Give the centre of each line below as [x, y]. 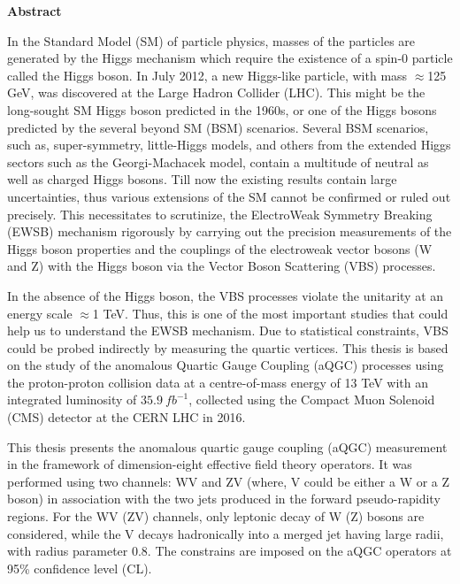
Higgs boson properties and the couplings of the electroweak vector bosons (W [220, 248]
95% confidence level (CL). [80, 568]
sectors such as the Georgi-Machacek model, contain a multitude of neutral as [218, 161]
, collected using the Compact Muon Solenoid [312, 400]
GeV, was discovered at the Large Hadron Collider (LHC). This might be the [216, 92]
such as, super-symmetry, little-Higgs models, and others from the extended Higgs [229, 145]
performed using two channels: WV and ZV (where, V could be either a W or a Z [229, 481]
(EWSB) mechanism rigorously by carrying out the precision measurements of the [230, 231]
